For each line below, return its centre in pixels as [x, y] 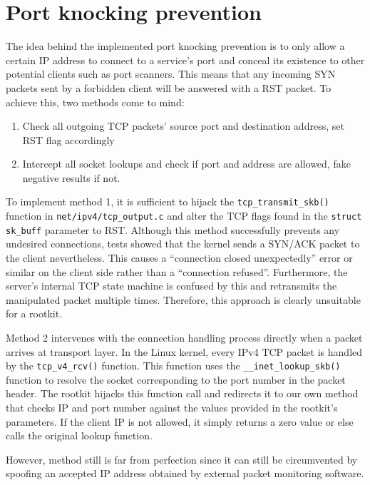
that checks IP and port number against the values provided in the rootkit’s [172, 408]
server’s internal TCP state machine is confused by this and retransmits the [171, 286]
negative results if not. [71, 177]
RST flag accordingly [68, 139]
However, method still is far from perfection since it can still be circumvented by [182, 459]
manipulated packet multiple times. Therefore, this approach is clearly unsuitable [183, 299]
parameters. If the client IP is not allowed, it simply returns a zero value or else [180, 421]
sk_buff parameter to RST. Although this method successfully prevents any [173, 229]
